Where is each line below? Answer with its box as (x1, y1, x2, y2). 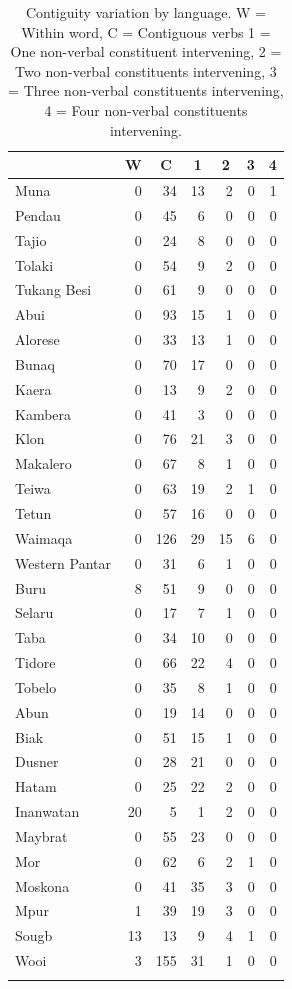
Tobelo (15, 676, 57, 697)
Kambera (15, 403, 72, 424)
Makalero (15, 453, 72, 474)
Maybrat (15, 825, 68, 846)
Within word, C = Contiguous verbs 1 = (21, 21, 271, 42)
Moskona (15, 875, 70, 896)
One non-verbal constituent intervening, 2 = (10, 41, 282, 62)
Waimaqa (15, 527, 73, 548)
